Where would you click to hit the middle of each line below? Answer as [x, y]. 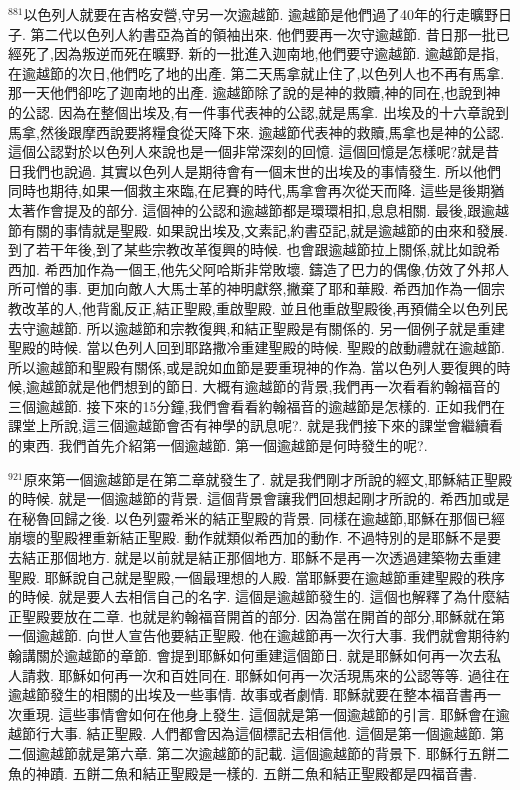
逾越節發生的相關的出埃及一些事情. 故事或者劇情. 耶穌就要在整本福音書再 [248, 694]
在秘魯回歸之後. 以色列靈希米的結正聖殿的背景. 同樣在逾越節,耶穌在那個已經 [256, 517]
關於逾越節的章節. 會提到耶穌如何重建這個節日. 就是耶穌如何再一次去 [261, 655]
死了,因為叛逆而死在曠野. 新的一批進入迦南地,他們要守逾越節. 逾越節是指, [260, 53]
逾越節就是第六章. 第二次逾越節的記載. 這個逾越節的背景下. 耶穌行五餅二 [272, 752]
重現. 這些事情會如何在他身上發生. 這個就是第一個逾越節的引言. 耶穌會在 [258, 713]
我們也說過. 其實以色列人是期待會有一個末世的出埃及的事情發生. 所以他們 [261, 170]
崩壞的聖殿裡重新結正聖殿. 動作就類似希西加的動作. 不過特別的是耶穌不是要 [255, 537]
